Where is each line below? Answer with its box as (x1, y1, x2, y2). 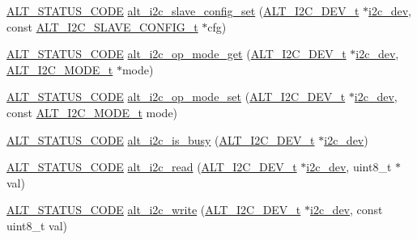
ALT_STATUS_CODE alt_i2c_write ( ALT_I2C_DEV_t (6, 201, 301, 218)
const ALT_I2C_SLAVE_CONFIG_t (6, 18, 198, 35)
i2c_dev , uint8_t (306, 158, 392, 175)
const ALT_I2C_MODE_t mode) (6, 103, 178, 120)
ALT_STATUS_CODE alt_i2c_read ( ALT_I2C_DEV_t (6, 158, 297, 175)
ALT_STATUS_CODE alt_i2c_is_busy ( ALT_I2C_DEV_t (6, 131, 315, 148)
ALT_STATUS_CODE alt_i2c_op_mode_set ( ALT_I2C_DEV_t (6, 88, 346, 105)
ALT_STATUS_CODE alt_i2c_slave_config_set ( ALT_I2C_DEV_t (6, 2, 360, 19)
